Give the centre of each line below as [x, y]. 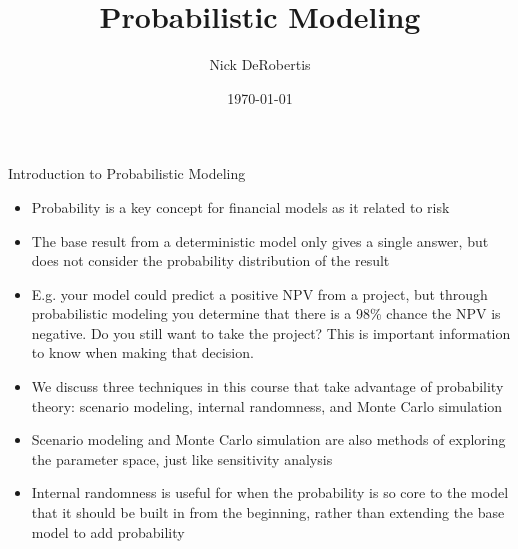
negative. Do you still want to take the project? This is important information [271, 332]
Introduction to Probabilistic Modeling [127, 173]
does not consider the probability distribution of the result [210, 260]
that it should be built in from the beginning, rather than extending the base [268, 512]
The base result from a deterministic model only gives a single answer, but [260, 240]
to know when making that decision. [142, 352]
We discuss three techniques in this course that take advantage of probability [267, 386]
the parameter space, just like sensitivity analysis [182, 458]
